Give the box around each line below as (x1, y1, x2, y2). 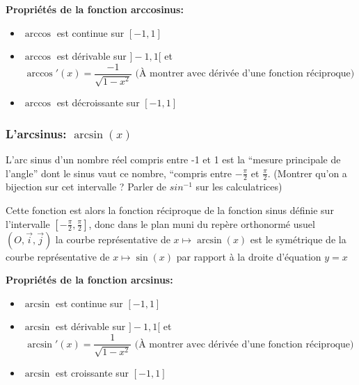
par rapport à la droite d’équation (176, 249, 321, 263)
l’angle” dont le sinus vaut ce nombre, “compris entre (6, 165, 232, 180)
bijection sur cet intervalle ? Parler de (6, 179, 167, 194)
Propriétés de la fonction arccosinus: (6, 2, 184, 16)
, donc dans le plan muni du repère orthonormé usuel (88, 216, 315, 231)
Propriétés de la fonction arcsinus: (6, 272, 173, 287)
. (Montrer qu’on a (267, 165, 347, 180)
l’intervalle (6, 216, 50, 231)
